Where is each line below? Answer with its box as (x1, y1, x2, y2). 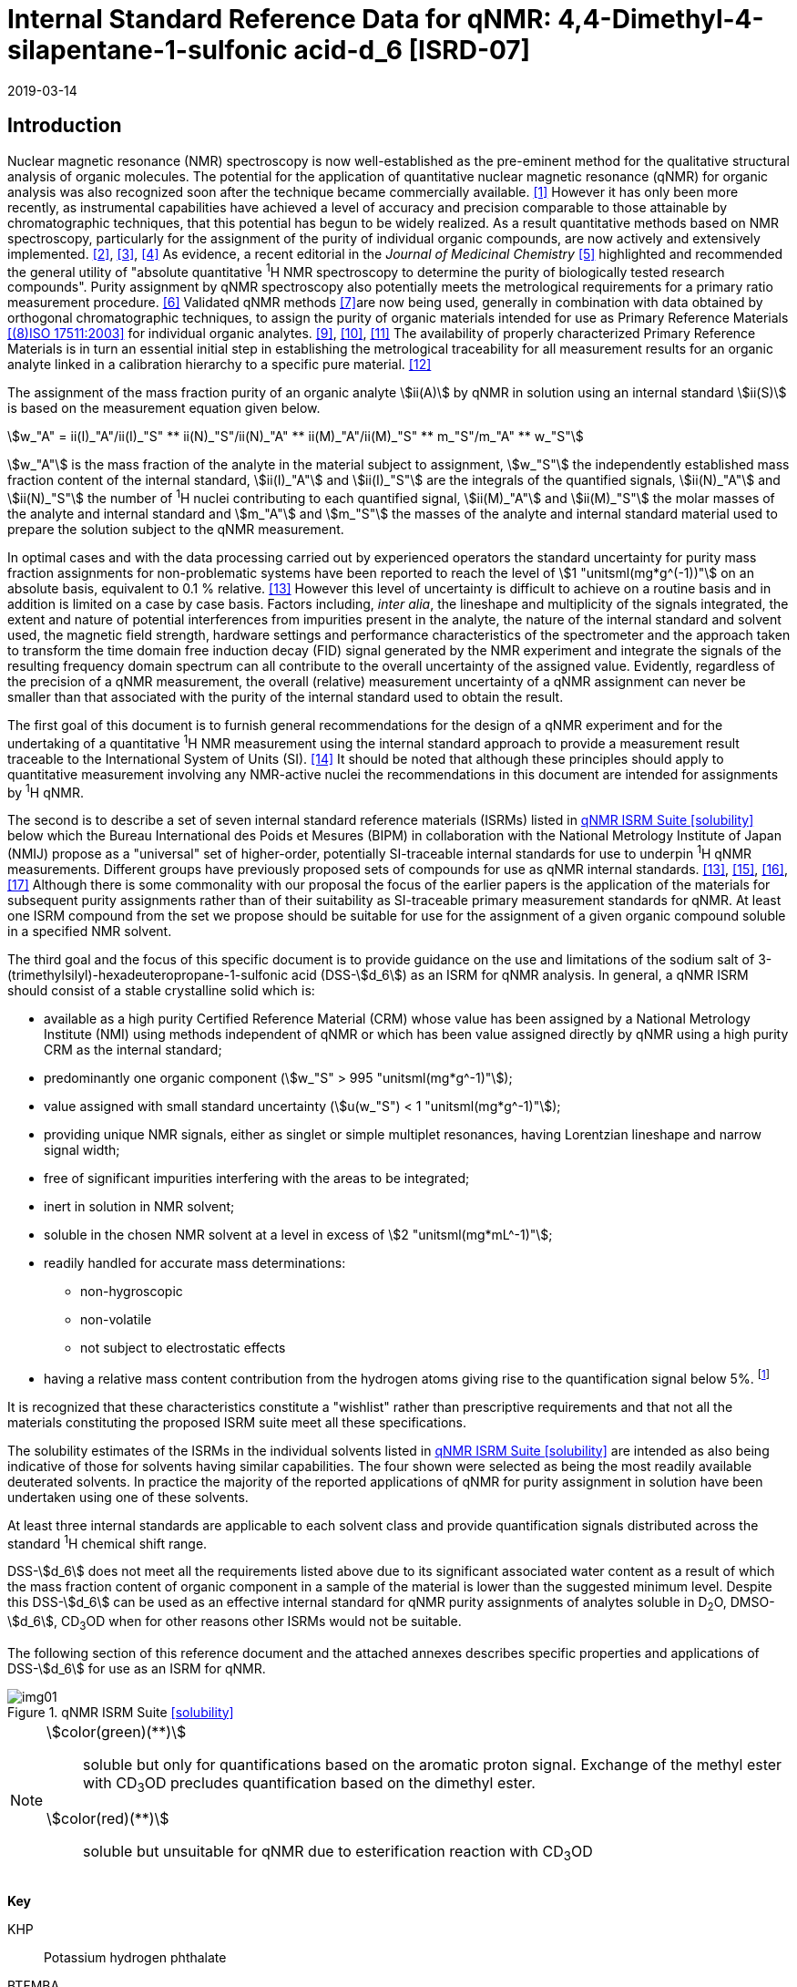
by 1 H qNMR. (7, 781, 85, 800)
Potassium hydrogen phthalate (44, 1950, 227, 1966)
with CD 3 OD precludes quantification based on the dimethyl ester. (83, 1773, 536, 1795)
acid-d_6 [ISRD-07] (293, 35, 531, 66)
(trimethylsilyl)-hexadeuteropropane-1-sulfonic (7, 966, 289, 983)
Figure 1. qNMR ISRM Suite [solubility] (7, 1704, 234, 1720)
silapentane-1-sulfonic (7, 35, 288, 66)
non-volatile (80, 1311, 152, 1327)
